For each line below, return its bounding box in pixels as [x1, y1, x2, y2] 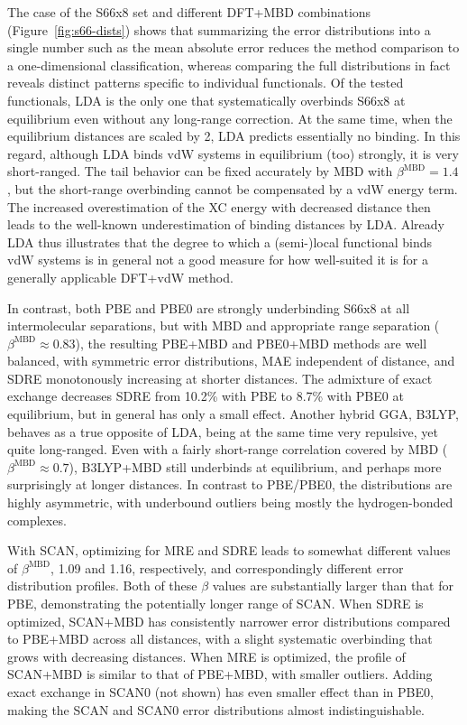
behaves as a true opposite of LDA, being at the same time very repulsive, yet [7, 422, 439, 441]
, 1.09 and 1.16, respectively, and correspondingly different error [50, 558, 404, 577]
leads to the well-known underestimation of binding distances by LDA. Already [7, 215, 444, 234]
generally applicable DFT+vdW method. [7, 267, 233, 286]
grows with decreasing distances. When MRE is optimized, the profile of [7, 646, 406, 665]
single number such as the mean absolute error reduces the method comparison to [7, 38, 460, 57]
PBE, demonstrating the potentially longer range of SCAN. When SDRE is [7, 594, 424, 612]
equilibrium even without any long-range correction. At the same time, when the [7, 108, 453, 127]
